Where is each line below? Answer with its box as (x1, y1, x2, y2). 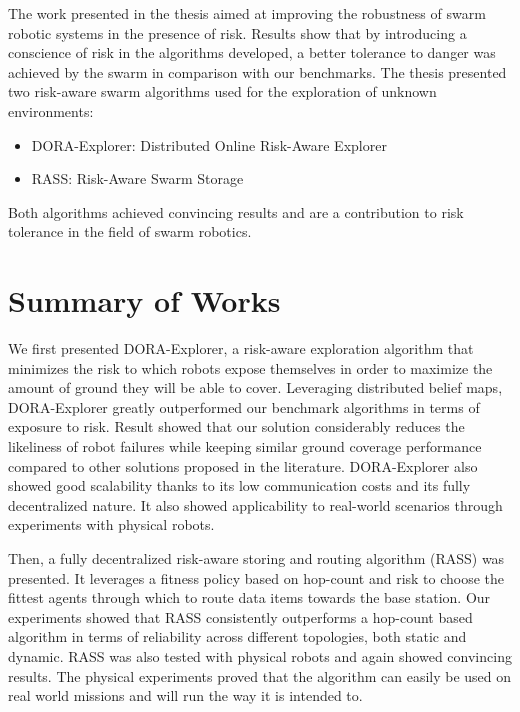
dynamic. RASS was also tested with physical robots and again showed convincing (8, 645, 512, 666)
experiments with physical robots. (8, 514, 215, 535)
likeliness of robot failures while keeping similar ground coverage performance (8, 436, 482, 457)
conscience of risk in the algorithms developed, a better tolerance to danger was (8, 42, 496, 63)
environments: (8, 100, 94, 121)
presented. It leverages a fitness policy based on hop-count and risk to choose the (8, 567, 505, 588)
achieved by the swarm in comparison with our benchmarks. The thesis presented (8, 61, 507, 82)
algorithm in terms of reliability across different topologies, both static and (8, 626, 467, 647)
